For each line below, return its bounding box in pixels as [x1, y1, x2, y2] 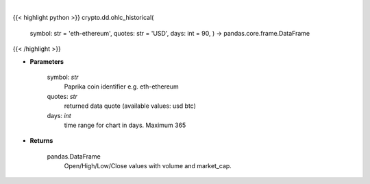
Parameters [29, 57, 64, 65]
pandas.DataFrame [47, 152, 101, 161]
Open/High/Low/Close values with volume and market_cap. [64, 162, 232, 170]
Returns [29, 137, 53, 145]
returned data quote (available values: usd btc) [64, 102, 197, 110]
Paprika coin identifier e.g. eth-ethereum [64, 82, 180, 91]
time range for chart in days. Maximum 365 [64, 121, 186, 129]
